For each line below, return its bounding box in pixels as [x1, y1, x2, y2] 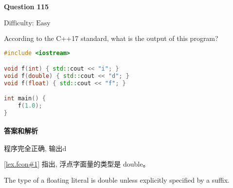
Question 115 [4, 1, 49, 11]
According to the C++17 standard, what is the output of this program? [4, 33, 218, 43]
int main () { [4, 95, 46, 102]
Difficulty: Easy [4, 19, 51, 27]
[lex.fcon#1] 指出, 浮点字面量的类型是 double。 [4, 158, 150, 169]
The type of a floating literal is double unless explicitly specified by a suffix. [4, 175, 230, 185]
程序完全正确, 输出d [4, 145, 67, 152]
